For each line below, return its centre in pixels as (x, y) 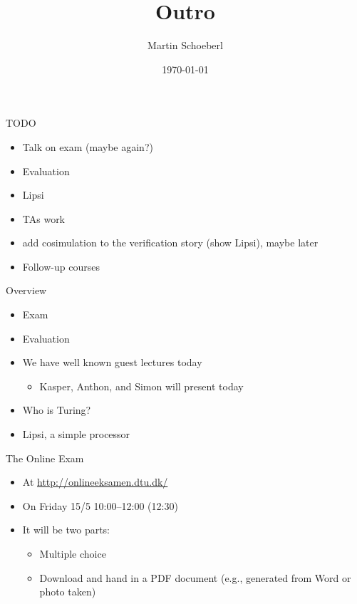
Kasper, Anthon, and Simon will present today (141, 386)
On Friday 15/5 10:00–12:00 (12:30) (100, 505)
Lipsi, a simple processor (76, 434)
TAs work (44, 218)
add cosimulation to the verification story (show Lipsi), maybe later (170, 243)
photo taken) (68, 592)
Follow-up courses (61, 266)
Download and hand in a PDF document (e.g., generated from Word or (195, 577)
